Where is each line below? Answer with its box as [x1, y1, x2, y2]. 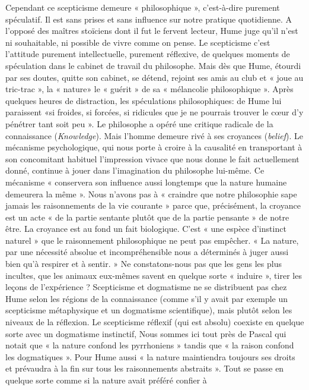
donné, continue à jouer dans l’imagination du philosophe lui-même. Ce [5, 164, 265, 177]
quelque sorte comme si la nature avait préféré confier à [5, 374, 207, 386]
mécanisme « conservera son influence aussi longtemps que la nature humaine [5, 175, 287, 188]
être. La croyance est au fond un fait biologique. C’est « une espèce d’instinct [5, 222, 286, 235]
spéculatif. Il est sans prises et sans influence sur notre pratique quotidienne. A [5, 12, 292, 25]
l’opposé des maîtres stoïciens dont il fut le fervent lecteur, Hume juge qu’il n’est [5, 24, 298, 37]
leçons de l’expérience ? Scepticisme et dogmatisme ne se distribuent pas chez [5, 281, 287, 293]
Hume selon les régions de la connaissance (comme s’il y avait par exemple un [5, 292, 288, 304]
